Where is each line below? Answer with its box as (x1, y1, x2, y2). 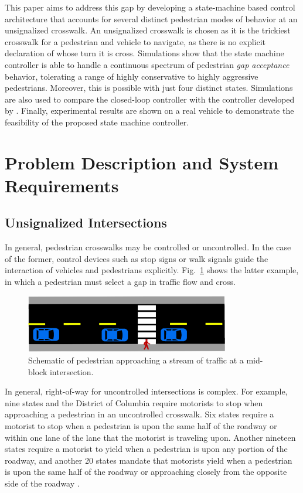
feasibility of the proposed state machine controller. (5, 115, 189, 128)
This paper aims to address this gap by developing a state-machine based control (5, 1, 295, 13)
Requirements (5, 173, 119, 197)
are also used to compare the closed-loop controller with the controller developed (5, 93, 295, 105)
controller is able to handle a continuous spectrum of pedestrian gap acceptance (5, 58, 290, 70)
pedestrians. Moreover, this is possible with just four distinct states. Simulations (5, 81, 293, 94)
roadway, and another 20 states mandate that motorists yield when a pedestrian (5, 454, 292, 466)
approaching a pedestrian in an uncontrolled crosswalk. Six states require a (5, 408, 274, 420)
